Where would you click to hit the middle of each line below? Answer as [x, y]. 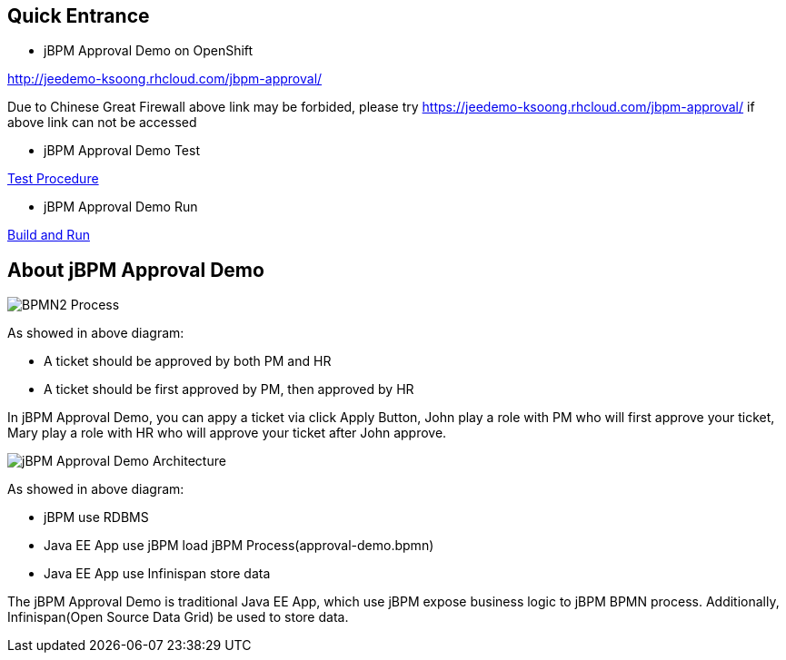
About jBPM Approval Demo [136, 270]
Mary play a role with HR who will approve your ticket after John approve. [227, 433]
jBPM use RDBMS [96, 517]
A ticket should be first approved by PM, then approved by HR [229, 389]
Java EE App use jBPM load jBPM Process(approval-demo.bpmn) [239, 546]
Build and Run [49, 235]
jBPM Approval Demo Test [122, 151]
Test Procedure [53, 179]
